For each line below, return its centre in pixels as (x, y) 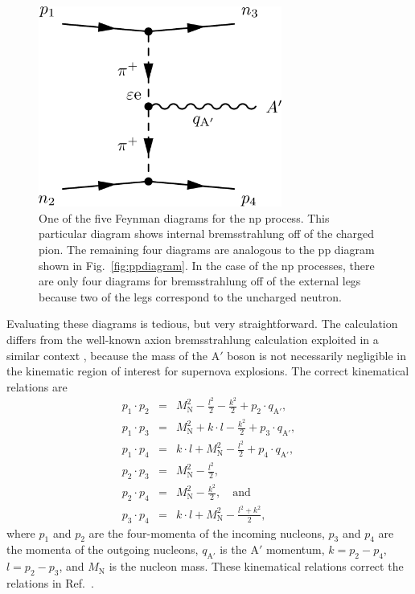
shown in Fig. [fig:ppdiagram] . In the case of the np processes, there (207, 265)
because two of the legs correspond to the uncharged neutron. (190, 296)
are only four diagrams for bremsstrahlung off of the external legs (200, 281)
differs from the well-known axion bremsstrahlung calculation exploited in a (193, 339)
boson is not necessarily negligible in (316, 355)
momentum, (295, 549)
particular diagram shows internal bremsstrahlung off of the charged (207, 234)
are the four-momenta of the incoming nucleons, (207, 533)
